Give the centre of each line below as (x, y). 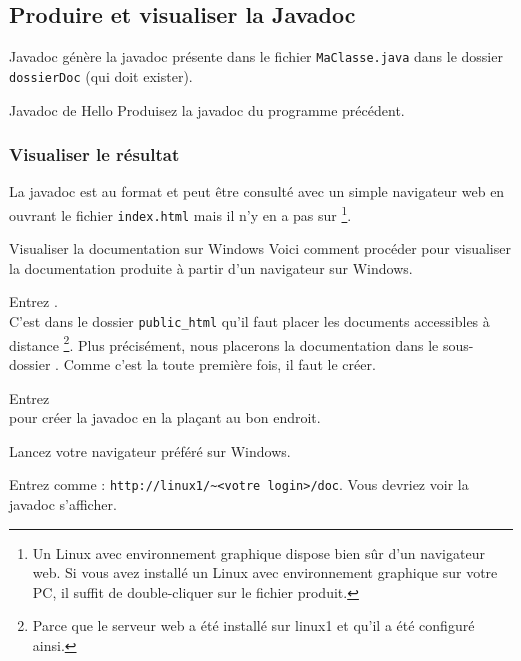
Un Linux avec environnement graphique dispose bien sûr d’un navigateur (258, 552)
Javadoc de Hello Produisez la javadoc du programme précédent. (207, 109)
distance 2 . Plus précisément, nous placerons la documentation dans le (224, 343)
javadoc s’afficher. (63, 503)
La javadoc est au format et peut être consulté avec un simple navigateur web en (257, 191)
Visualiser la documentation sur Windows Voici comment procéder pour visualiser (260, 248)
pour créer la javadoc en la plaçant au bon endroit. (165, 417)
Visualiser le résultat (94, 154)
